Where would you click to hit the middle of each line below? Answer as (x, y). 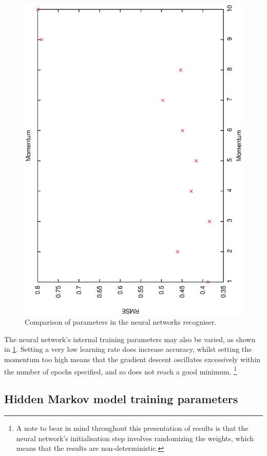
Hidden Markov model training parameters (121, 399)
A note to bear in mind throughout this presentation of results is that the (132, 428)
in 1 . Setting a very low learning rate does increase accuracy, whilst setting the (128, 349)
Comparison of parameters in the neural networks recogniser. (121, 322)
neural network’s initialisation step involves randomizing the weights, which (135, 438)
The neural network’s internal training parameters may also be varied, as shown (130, 339)
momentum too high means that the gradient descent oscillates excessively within (132, 359)
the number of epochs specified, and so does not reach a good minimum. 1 (121, 370)
